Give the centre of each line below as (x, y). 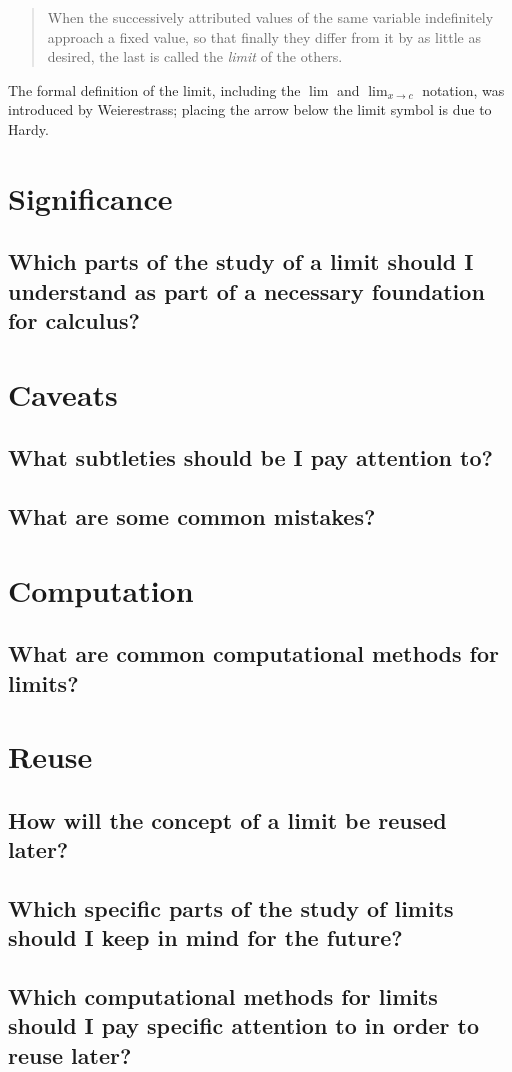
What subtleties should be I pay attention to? (250, 457)
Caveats (63, 393)
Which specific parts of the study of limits (231, 907)
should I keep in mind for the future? (205, 937)
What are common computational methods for (254, 653)
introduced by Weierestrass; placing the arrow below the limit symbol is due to (250, 109)
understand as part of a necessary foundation (246, 290)
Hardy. (28, 128)
